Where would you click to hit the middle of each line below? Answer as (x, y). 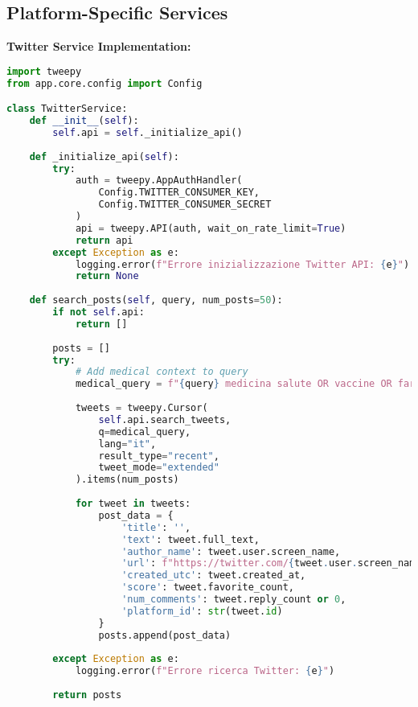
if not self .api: (98, 312)
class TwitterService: (67, 109)
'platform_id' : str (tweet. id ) (202, 611)
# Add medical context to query (162, 372)
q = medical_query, (145, 432)
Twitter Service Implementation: (99, 46)
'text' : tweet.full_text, (191, 539)
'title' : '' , (156, 527)
